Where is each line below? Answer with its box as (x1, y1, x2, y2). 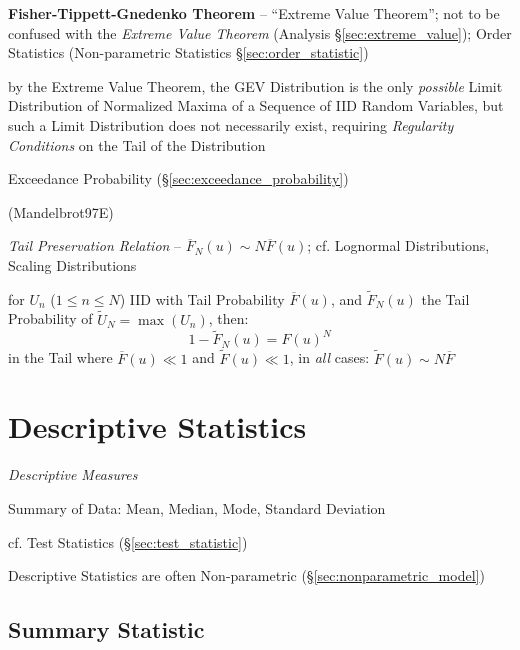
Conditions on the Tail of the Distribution (8, 134, 266, 155)
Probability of (8, 308, 93, 329)
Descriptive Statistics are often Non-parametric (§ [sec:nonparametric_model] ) (8, 565, 485, 586)
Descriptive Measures (8, 464, 138, 485)
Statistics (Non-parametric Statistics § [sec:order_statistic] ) (8, 42, 369, 63)
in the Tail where (8, 347, 113, 368)
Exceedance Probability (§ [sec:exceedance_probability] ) (8, 168, 349, 189)
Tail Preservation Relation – (8, 235, 182, 256)
